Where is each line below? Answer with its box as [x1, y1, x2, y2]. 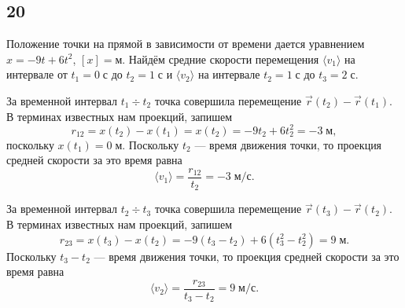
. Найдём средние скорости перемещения [122, 50, 319, 67]
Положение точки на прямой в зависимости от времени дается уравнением [6, 35, 365, 52]
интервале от [6, 66, 68, 82]
